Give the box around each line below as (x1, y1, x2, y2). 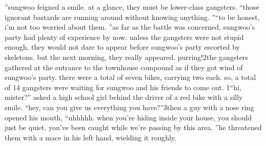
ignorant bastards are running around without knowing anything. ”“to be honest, (5, 11, 260, 22)
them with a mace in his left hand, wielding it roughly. (5, 132, 176, 142)
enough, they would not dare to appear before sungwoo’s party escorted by (5, 41, 240, 52)
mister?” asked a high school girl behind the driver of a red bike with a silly (5, 92, 243, 102)
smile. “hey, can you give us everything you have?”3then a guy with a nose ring (5, 101, 254, 112)
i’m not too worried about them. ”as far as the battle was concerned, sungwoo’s (5, 22, 255, 32)
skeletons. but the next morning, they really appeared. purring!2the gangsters (5, 51, 249, 62)
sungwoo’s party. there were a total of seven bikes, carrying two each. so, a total (5, 72, 256, 82)
